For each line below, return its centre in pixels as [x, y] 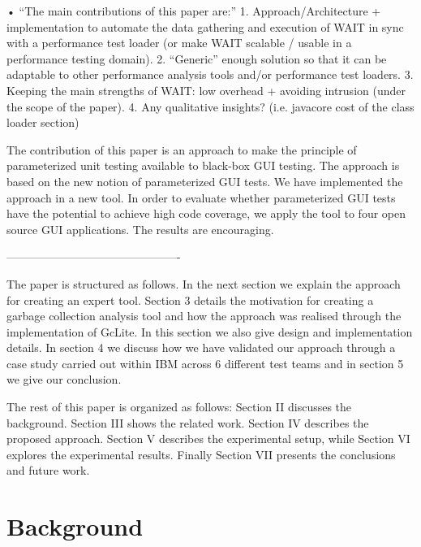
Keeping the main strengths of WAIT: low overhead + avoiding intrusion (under [206, 90]
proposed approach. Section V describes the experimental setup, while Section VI [208, 438]
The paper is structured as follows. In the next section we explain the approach [204, 283]
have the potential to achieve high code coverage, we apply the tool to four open [206, 213]
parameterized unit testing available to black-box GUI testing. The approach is [203, 165]
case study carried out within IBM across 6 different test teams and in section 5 [205, 363]
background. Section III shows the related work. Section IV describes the [188, 422]
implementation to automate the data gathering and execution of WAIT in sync [205, 26]
